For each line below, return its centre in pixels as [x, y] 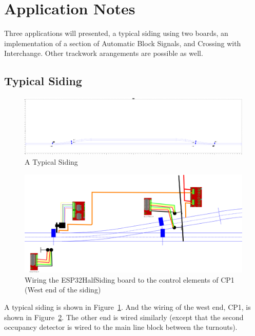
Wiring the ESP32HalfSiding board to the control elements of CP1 [130, 279]
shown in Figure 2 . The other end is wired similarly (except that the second [124, 317]
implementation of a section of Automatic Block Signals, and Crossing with [123, 43]
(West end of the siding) [63, 290]
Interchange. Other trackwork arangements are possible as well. [104, 53]
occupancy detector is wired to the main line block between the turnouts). [121, 327]
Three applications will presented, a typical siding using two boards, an [116, 33]
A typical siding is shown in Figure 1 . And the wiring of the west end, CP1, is [128, 307]
